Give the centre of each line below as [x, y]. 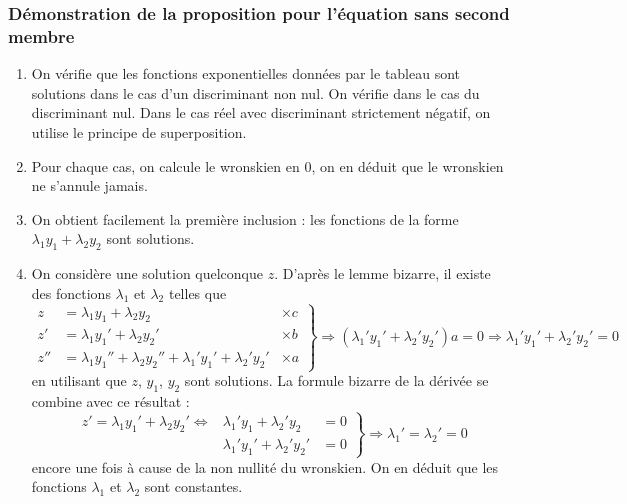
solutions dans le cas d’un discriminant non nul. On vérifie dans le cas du [255, 92]
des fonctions [71, 292]
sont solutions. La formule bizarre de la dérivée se [336, 380]
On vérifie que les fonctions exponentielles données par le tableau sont [246, 73]
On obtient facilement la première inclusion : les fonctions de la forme [245, 218]
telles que [197, 292]
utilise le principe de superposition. [139, 131]
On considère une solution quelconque [147, 273]
